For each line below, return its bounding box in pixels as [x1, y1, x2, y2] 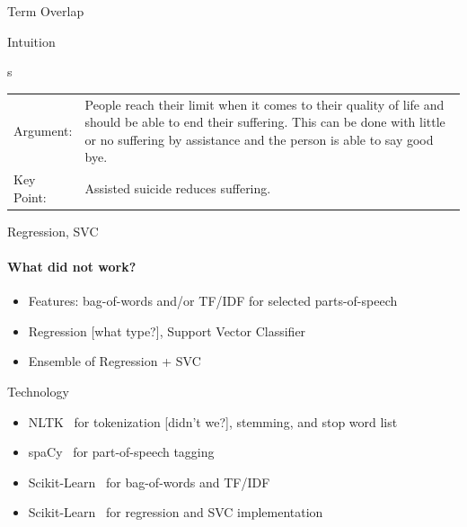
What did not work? [7, 257, 137, 276]
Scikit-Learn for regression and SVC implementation [28, 503, 323, 522]
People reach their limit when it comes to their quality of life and [84, 94, 445, 113]
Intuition [7, 31, 56, 50]
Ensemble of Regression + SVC [28, 352, 201, 371]
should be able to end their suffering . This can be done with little [84, 112, 445, 131]
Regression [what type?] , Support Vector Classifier [28, 321, 306, 340]
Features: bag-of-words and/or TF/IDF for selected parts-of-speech [28, 291, 398, 310]
